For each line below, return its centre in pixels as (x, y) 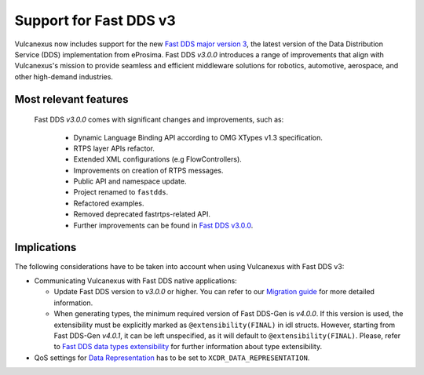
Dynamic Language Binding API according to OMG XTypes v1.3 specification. (198, 137)
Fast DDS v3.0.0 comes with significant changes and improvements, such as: (159, 120)
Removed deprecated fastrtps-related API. (142, 214)
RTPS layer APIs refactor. (114, 148)
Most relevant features (71, 99)
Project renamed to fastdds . (121, 192)
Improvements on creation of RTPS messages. (148, 170)
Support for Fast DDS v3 (95, 20)
